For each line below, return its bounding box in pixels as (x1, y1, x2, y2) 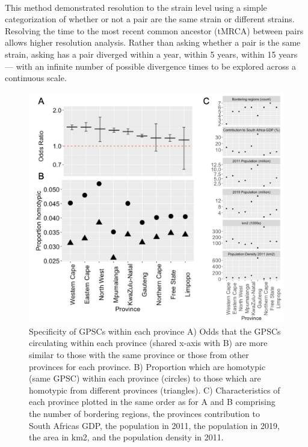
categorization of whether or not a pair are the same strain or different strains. (5, 13, 295, 25)
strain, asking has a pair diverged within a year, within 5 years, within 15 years (5, 47, 298, 60)
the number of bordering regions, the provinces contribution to (29, 407, 260, 419)
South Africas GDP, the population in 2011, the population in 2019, (29, 419, 280, 431)
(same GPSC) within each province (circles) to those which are (29, 372, 261, 385)
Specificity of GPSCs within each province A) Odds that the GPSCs (29, 324, 281, 337)
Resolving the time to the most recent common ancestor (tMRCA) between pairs (5, 24, 304, 37)
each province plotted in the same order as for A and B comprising (29, 395, 276, 408)
